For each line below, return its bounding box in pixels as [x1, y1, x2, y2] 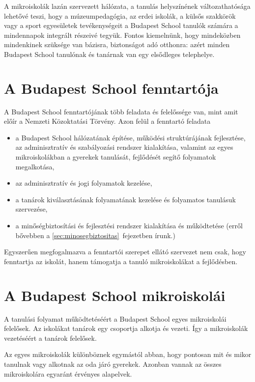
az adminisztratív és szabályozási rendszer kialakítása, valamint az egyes [15, 142, 233, 152]
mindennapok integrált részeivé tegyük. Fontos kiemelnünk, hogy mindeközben [4, 29, 241, 40]
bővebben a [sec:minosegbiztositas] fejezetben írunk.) [15, 230, 175, 240]
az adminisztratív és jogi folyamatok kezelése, [15, 178, 152, 188]
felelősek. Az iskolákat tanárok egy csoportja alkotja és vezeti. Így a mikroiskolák [4, 323, 248, 333]
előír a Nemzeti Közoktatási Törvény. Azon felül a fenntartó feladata [4, 116, 211, 126]
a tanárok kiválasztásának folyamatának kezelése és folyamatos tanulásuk [15, 194, 236, 204]
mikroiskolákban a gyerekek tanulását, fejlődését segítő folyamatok [15, 152, 216, 162]
